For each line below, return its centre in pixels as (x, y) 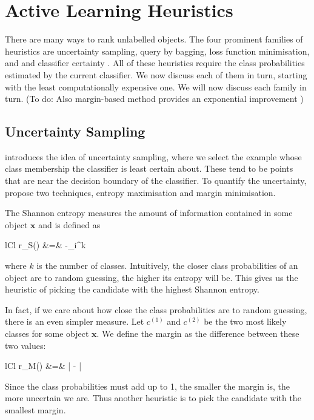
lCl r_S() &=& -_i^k (45, 245)
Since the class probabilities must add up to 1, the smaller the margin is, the (147, 386)
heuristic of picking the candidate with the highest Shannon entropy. (132, 289)
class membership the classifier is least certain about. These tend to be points (149, 168)
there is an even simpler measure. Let (75, 321)
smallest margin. (35, 409)
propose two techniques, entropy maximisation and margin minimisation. (140, 192)
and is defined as (69, 224)
